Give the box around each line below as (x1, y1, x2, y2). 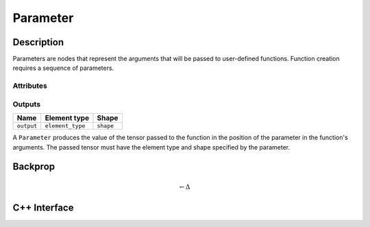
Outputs (12, 99, 41, 109)
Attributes (12, 81, 47, 91)
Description (12, 36, 64, 48)
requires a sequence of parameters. (12, 64, 114, 72)
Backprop (12, 161, 56, 173)
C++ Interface (12, 202, 74, 213)
